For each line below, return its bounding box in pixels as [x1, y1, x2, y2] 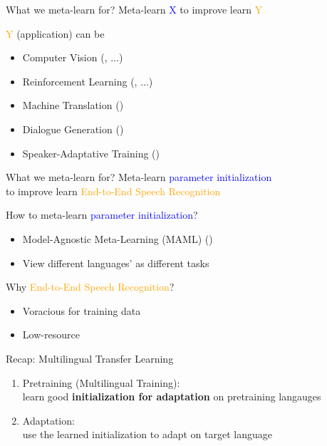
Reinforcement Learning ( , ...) [22, 73, 153, 88]
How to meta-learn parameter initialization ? [6, 207, 198, 222]
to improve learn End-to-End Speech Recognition [6, 183, 221, 198]
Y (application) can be [6, 26, 105, 41]
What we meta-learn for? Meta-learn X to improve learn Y [6, 2, 263, 16]
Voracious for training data [22, 303, 141, 318]
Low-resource [22, 327, 80, 342]
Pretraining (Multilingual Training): [22, 375, 180, 390]
